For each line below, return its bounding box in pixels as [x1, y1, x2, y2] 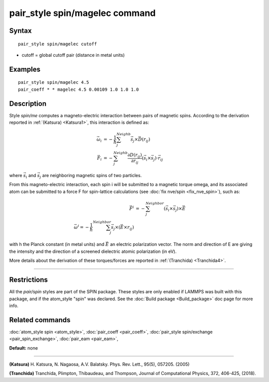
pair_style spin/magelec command [9, 7, 156, 18]
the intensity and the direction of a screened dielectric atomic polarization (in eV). [9, 248, 177, 254]
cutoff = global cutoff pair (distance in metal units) [21, 52, 125, 58]
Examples [9, 65, 41, 73]
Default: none [9, 345, 38, 351]
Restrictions [9, 276, 48, 284]
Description [9, 99, 47, 108]
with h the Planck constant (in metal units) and [9, 241, 105, 247]
